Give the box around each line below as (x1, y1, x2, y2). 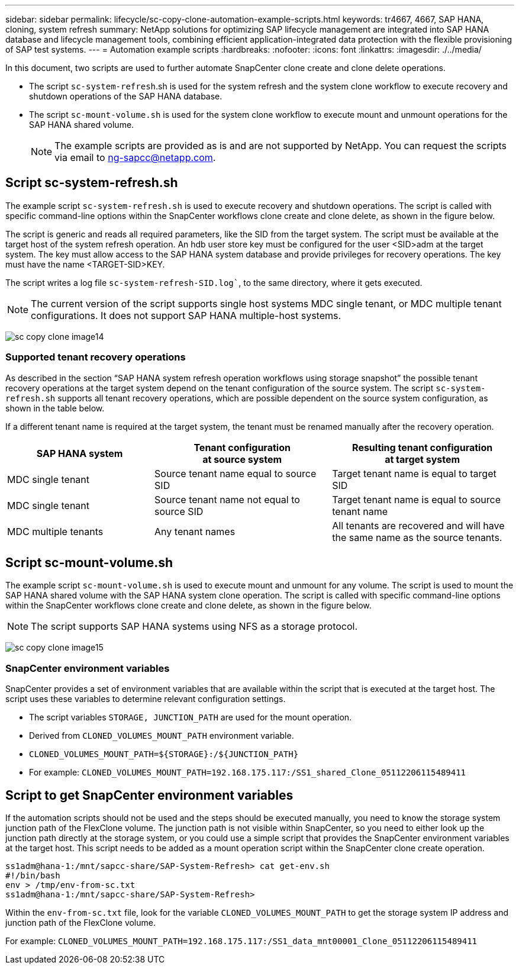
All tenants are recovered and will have (332, 519, 505, 532)
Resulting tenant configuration (352, 441, 493, 453)
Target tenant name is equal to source (332, 493, 501, 506)
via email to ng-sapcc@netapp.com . (54, 152, 216, 163)
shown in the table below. (5, 403, 105, 413)
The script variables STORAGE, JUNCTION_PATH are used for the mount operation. (29, 712, 352, 723)
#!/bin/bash (5, 871, 60, 881)
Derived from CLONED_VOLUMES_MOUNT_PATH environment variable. (29, 730, 294, 741)
